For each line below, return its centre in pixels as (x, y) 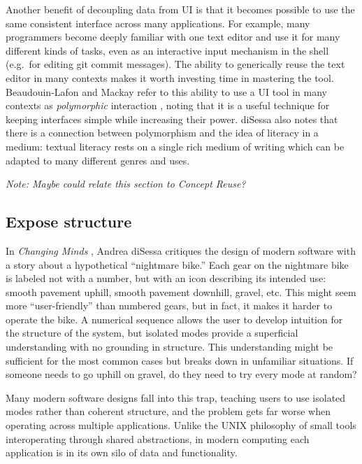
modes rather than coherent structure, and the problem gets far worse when (168, 411)
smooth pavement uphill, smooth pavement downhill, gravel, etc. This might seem (181, 291)
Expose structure (69, 222)
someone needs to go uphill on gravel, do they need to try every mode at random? (181, 374)
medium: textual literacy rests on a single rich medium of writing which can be (175, 146)
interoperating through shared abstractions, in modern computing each (158, 438)
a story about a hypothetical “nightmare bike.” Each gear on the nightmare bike (177, 264)
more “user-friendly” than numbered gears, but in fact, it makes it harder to (169, 305)
